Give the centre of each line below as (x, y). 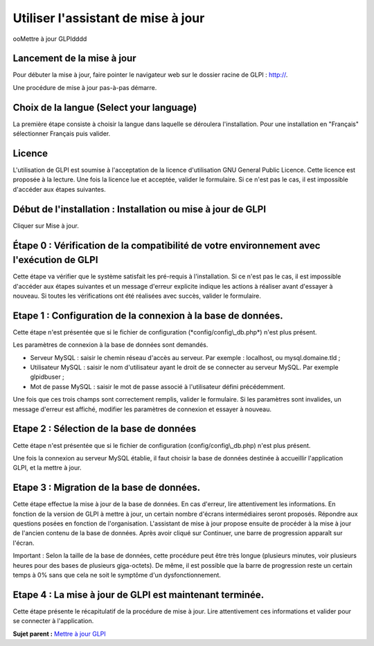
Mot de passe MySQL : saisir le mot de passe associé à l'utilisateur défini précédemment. (158, 386)
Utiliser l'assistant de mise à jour (109, 18)
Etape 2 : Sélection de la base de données (105, 429)
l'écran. (24, 543)
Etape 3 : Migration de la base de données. (107, 488)
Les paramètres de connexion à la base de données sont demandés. (110, 345)
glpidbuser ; (47, 377)
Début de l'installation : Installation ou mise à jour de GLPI (140, 209)
